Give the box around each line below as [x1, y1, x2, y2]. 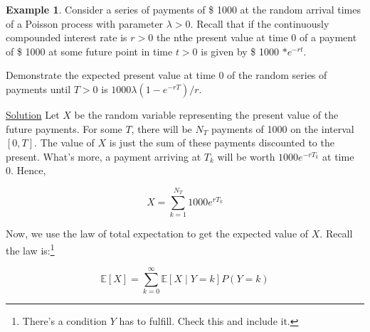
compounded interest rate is [6, 30, 127, 45]
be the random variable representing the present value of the [74, 107, 339, 122]
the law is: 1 [6, 241, 55, 257]
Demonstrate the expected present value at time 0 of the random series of [6, 68, 327, 82]
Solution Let [6, 107, 60, 122]
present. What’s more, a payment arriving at [6, 149, 201, 164]
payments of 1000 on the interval [211, 121, 354, 136]
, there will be [131, 121, 192, 136]
